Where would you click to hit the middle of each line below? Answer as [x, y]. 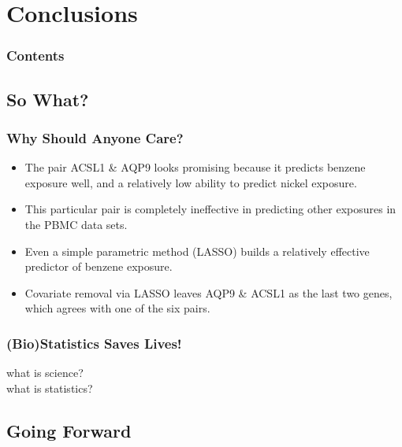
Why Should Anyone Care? [95, 137]
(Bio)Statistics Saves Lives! [94, 343]
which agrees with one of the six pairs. [117, 308]
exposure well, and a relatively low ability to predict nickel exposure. [191, 182]
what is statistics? [50, 388]
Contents [35, 55]
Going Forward [69, 430]
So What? [48, 99]
